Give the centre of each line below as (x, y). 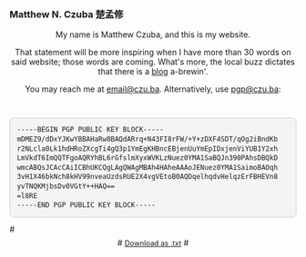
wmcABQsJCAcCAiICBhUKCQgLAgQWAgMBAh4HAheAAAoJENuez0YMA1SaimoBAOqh (148, 167)
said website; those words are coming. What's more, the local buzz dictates (153, 62)
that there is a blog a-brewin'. (153, 72)
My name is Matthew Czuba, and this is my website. (153, 35)
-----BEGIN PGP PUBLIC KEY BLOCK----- (90, 130)
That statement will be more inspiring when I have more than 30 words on (153, 53)
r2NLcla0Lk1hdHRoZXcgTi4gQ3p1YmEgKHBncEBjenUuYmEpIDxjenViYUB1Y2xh (148, 148)
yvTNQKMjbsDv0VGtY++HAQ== (66, 187)
